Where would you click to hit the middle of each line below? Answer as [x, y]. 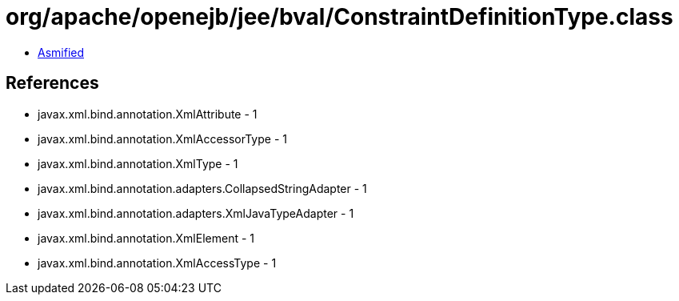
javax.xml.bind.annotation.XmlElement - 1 [146, 238]
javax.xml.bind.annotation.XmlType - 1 [138, 163]
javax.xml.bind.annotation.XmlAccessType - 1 [157, 263]
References [52, 83]
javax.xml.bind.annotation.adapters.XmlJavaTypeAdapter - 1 [196, 213]
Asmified [61, 52]
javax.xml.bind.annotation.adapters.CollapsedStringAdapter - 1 [202, 188]
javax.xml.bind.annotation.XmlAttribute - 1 [148, 114]
